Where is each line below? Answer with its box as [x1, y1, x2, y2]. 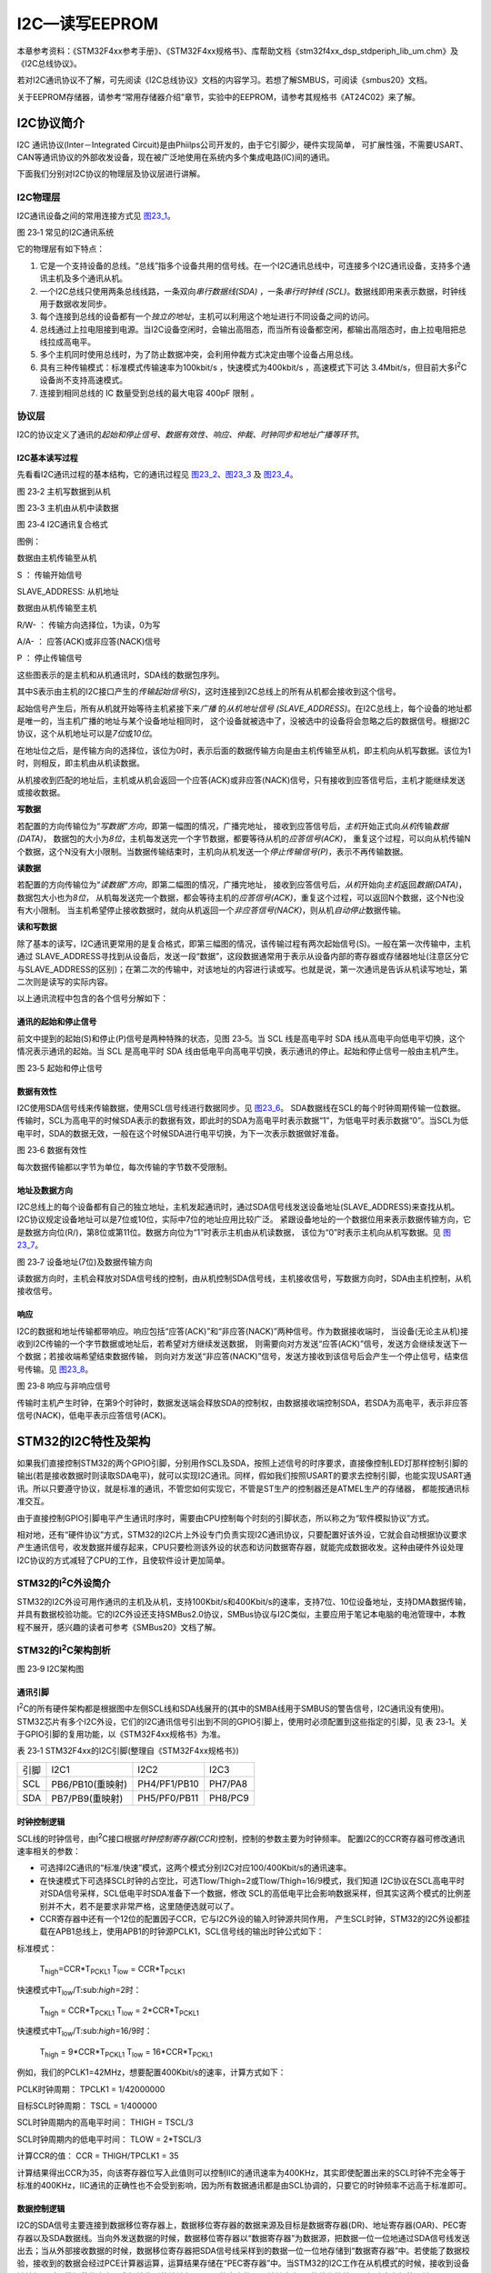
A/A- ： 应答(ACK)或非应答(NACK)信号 [16, 636, 161, 647]
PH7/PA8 [209, 1777, 248, 1790]
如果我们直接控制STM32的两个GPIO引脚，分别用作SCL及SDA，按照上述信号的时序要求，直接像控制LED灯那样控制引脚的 [16, 1457, 468, 1468]
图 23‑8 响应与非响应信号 [16, 1380, 111, 1391]
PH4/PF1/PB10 [137, 1777, 199, 1790]
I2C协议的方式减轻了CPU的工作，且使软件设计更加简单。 [16, 1555, 231, 1566]
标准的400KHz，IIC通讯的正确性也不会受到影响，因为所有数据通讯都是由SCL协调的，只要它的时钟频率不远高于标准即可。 [16, 2179, 472, 2190]
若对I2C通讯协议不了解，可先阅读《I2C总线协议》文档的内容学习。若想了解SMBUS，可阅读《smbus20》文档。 [16, 75, 433, 85]
